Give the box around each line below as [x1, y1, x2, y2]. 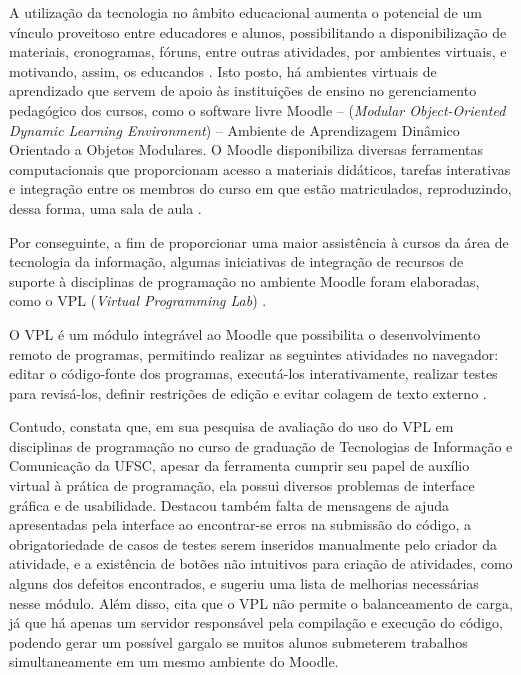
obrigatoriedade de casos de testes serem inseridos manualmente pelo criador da [9, 533, 497, 554]
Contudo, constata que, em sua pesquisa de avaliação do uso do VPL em [9, 416, 454, 437]
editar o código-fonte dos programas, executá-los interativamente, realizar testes [9, 363, 498, 384]
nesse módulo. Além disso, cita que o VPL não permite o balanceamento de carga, [9, 592, 513, 613]
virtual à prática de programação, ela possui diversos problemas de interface [9, 475, 475, 496]
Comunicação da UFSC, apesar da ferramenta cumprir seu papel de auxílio [9, 455, 470, 476]
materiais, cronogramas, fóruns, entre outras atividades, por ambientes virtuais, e [9, 41, 507, 62]
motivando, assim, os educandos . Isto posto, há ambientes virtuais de [9, 60, 437, 81]
